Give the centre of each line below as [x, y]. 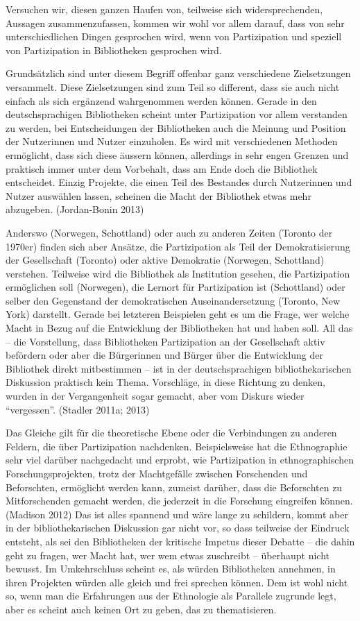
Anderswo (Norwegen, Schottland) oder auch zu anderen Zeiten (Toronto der [169, 232]
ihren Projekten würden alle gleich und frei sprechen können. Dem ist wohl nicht [177, 582]
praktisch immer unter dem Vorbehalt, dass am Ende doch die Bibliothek [162, 168]
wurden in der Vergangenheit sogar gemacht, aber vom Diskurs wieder [155, 396]
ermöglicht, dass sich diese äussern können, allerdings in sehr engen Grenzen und [177, 154]
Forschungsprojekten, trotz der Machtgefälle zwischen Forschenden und [157, 473]
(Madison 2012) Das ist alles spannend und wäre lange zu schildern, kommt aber [177, 514]
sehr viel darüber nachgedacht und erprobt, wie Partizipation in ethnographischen [180, 460]
